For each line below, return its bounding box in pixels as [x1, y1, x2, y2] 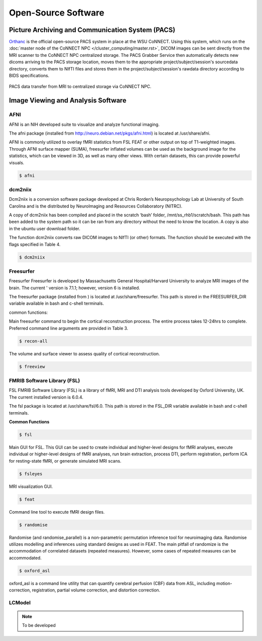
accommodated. [9, 554, 42, 561]
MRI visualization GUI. [9, 484, 53, 489]
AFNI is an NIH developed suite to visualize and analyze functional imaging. [9, 121, 160, 127]
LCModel [9, 599, 31, 606]
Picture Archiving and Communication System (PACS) [9, 26, 176, 34]
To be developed [22, 623, 56, 628]
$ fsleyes [19, 471, 43, 476]
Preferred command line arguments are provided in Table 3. [9, 325, 129, 331]
